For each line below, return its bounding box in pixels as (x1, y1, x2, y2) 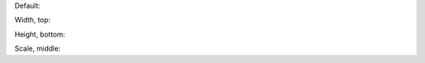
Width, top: (14, 16, 51, 25)
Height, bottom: (14, 30, 66, 39)
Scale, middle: (14, 44, 61, 54)
